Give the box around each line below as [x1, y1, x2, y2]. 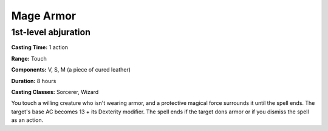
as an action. [11, 116, 44, 124]
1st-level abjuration [11, 27, 91, 38]
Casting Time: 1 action [11, 44, 69, 51]
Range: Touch [11, 55, 47, 62]
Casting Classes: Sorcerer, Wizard [11, 88, 99, 95]
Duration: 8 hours [11, 77, 56, 84]
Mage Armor [11, 9, 76, 22]
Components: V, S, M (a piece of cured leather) [11, 66, 131, 73]
